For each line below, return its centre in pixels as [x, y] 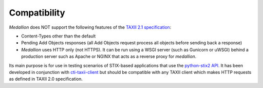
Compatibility [37, 13]
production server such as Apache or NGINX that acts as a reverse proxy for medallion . [109, 56]
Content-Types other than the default [58, 36]
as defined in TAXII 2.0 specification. [46, 79]
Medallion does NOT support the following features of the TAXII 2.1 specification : [90, 27]
